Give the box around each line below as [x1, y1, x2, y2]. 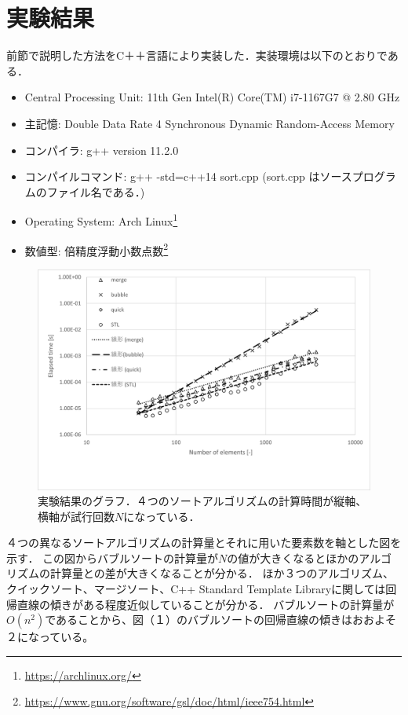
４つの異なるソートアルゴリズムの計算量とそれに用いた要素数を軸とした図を [6, 534, 402, 551]
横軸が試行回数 [38, 508, 115, 524]
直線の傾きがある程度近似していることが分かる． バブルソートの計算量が [16, 596, 395, 612]
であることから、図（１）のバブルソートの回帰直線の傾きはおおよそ [45, 611, 397, 628]
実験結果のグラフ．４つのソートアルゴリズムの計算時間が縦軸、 [38, 493, 367, 509]
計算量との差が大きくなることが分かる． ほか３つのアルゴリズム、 [49, 565, 395, 581]
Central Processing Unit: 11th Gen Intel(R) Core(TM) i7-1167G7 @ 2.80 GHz [24, 89, 400, 105]
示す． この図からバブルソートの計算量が [6, 549, 219, 566]
